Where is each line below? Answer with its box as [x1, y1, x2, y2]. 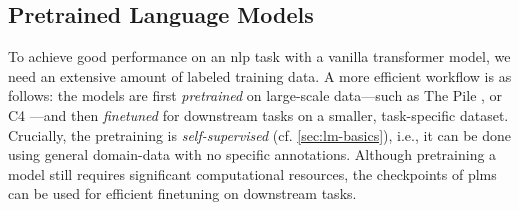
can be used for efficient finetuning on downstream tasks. [8, 183, 357, 204]
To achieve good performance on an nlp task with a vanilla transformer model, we [8, 46, 511, 67]
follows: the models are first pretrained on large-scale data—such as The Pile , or [8, 85, 503, 106]
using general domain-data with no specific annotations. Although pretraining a [8, 144, 497, 165]
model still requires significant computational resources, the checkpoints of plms [8, 163, 497, 184]
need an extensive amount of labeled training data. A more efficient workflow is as [8, 65, 512, 86]
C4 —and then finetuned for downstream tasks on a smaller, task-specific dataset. [8, 104, 509, 125]
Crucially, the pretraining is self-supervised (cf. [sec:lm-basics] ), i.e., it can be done [8, 124, 511, 145]
